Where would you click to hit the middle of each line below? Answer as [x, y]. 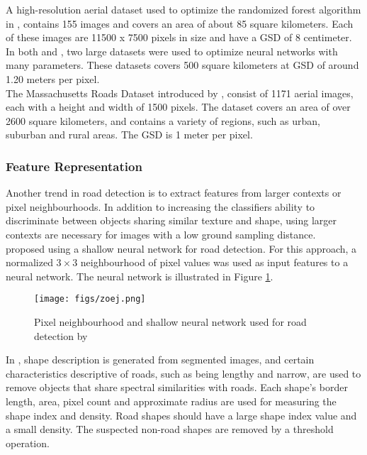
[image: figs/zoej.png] [90, 299]
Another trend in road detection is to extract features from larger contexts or [174, 193]
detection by [61, 335]
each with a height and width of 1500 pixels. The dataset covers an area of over [178, 107]
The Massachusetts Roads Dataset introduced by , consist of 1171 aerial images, [180, 93]
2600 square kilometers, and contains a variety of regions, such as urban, [163, 120]
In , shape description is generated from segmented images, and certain [160, 360]
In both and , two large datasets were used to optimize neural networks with [172, 51]
